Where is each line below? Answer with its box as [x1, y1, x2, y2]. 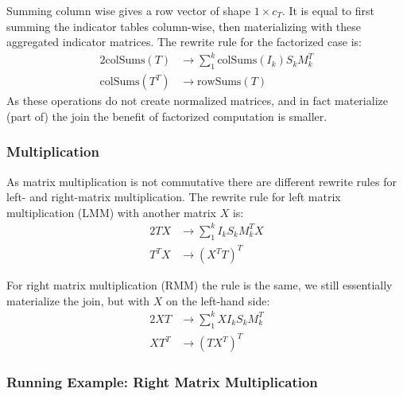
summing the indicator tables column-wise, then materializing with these [6, 17, 362, 34]
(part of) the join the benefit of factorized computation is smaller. [6, 107, 327, 124]
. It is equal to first [281, 2, 374, 18]
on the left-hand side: [166, 292, 270, 309]
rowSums [197, 76, 242, 88]
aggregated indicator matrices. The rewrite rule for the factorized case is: [6, 33, 362, 50]
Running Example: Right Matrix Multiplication [6, 372, 318, 392]
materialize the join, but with [6, 292, 150, 309]
